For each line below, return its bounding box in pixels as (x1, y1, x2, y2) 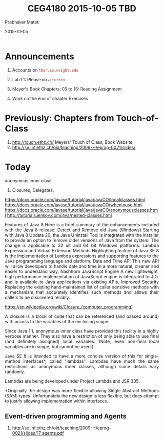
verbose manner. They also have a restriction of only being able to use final (5, 333, 159, 339)
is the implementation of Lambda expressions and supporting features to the (5, 253, 159, 259)
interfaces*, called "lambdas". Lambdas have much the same (23, 358, 159, 364)
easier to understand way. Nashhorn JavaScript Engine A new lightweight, (5, 268, 159, 274)
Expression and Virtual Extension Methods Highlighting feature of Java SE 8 (5, 247, 159, 253)
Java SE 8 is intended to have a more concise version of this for (5, 353, 143, 359)
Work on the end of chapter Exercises (12, 95, 88, 101)
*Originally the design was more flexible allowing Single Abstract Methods (5, 387, 159, 394)
